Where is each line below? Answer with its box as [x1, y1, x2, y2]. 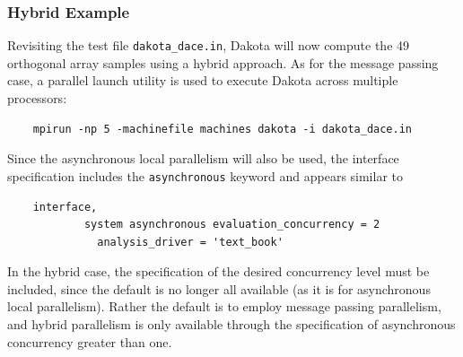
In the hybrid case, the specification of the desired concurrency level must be [7, 262, 430, 281]
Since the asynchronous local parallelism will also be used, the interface [7, 149, 399, 168]
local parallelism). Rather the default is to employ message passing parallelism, [7, 297, 441, 316]
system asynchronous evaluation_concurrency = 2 [83, 218, 380, 231]
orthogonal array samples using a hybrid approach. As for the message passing [7, 53, 439, 72]
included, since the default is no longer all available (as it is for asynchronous [7, 279, 431, 298]
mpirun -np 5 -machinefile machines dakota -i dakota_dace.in [32, 122, 413, 135]
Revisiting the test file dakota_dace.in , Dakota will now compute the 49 [7, 36, 410, 55]
